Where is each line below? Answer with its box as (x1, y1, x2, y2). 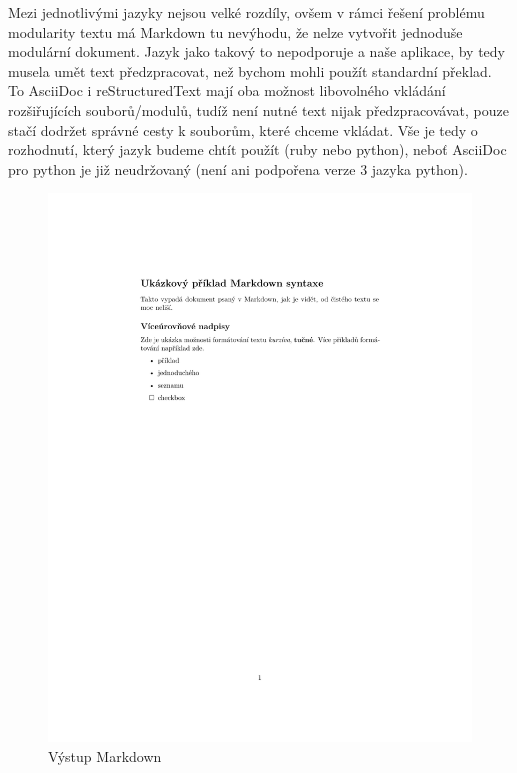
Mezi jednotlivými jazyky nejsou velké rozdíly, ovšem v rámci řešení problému (8, 2, 485, 22)
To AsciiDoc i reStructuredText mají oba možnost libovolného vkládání (8, 80, 446, 101)
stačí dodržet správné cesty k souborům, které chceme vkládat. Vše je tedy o (8, 119, 478, 140)
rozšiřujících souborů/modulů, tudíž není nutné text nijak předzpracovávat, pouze (8, 99, 509, 120)
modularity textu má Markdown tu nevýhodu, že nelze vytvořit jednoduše (8, 21, 463, 42)
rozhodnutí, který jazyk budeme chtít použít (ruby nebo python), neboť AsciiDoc (8, 139, 507, 160)
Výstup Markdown (48, 745, 162, 766)
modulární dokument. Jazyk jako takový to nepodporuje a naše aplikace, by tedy (8, 41, 506, 62)
